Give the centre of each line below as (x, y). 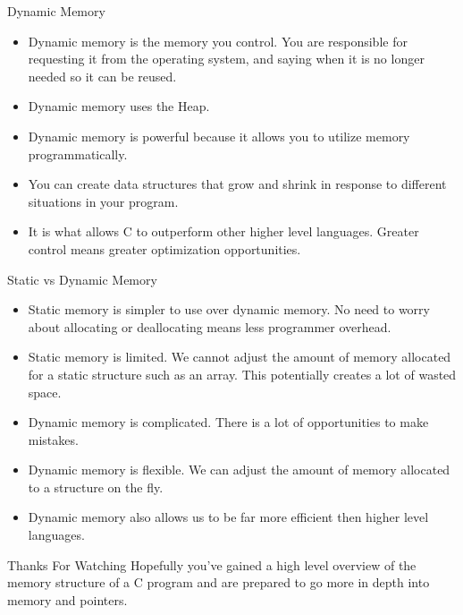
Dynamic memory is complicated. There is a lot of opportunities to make (228, 422)
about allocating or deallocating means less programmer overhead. (210, 326)
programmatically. (78, 154)
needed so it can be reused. (102, 76)
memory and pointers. (67, 599)
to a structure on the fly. (96, 487)
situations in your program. (103, 201)
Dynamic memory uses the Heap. (119, 106)
